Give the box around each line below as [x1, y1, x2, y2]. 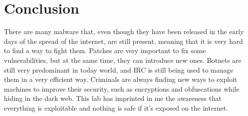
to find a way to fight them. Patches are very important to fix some [4, 45, 206, 56]
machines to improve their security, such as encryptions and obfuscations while [4, 83, 240, 94]
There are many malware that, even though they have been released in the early [4, 26, 244, 37]
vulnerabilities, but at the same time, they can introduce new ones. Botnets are [4, 55, 242, 65]
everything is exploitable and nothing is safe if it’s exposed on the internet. [4, 102, 228, 113]
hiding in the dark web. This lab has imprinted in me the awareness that [4, 93, 222, 103]
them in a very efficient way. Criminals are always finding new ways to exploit [4, 74, 237, 84]
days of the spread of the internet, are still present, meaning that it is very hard [4, 36, 243, 46]
